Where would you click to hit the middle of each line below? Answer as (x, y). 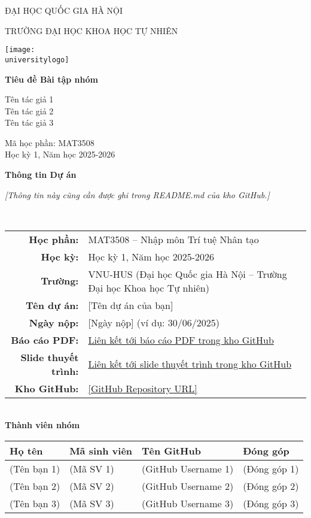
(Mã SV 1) (92, 469)
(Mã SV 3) (92, 504)
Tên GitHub (171, 451)
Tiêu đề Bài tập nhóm (51, 79)
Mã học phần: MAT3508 (50, 142)
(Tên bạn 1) (35, 469)
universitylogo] (37, 60)
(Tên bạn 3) (35, 504)
